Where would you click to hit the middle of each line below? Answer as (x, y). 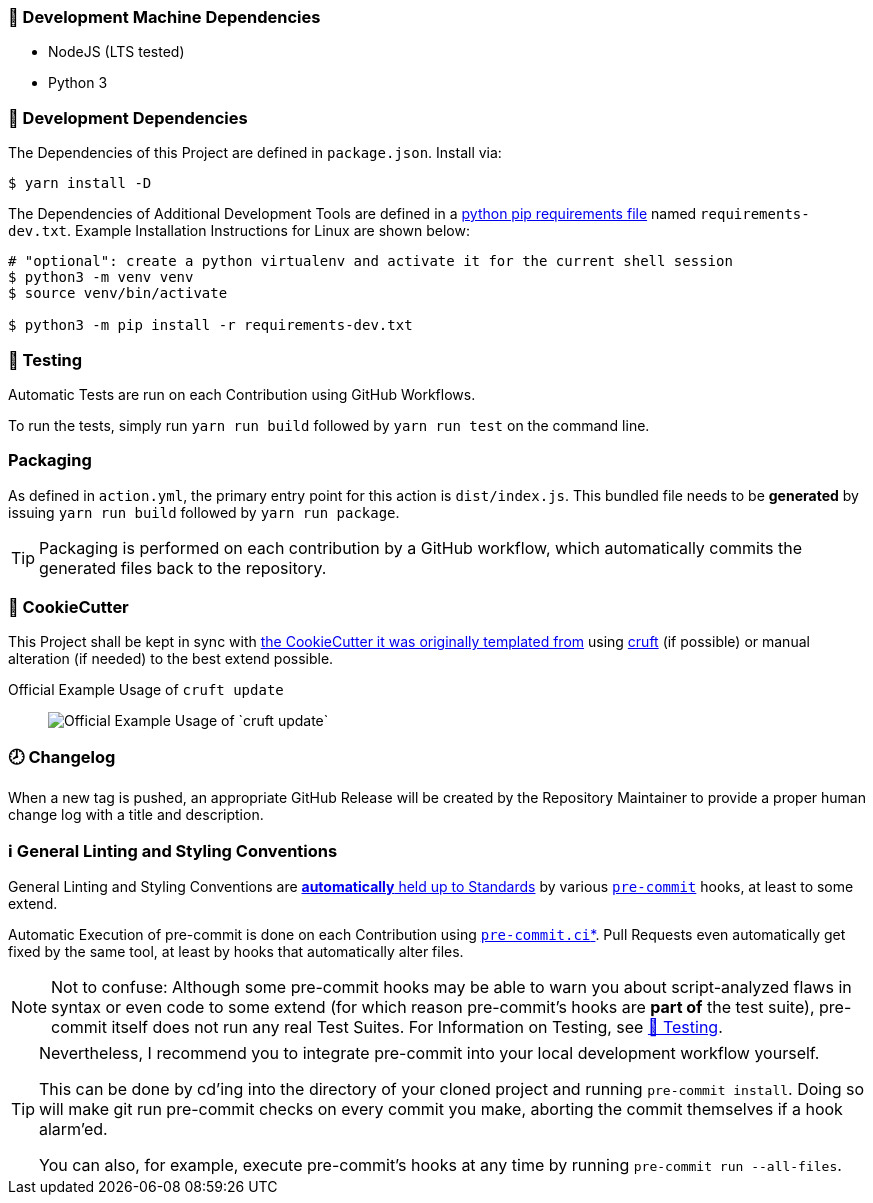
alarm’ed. (73, 1128)
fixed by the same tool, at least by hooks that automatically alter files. (236, 951)
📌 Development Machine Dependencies (164, 17)
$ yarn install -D (80, 183)
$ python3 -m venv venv (101, 277)
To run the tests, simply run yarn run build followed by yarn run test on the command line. (329, 425)
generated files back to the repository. (183, 567)
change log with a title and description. (136, 815)
